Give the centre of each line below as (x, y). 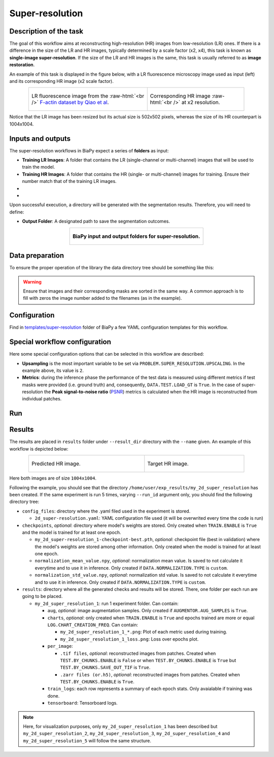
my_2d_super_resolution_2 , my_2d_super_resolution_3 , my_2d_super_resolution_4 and (127, 734)
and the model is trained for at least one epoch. (72, 532)
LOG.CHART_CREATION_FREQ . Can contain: (93, 624)
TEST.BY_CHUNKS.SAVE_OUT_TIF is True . (105, 668)
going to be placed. (42, 596)
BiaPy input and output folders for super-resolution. (136, 236)
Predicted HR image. (56, 464)
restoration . (22, 65)
